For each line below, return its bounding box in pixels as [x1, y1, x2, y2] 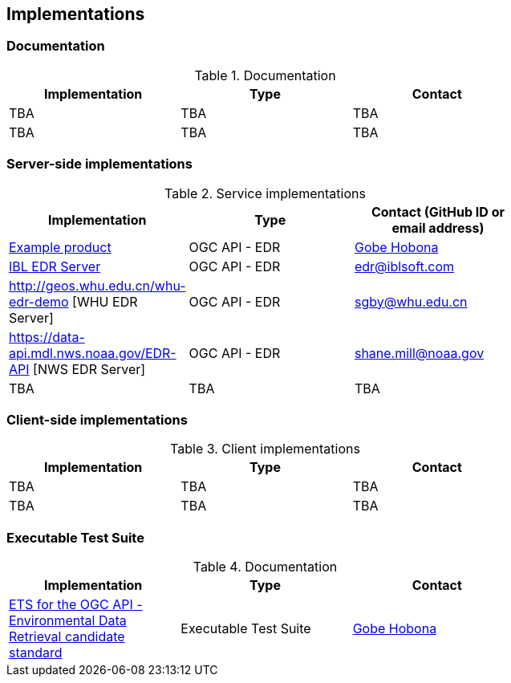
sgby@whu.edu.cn [354, 293, 468, 310]
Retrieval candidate [9, 628, 125, 645]
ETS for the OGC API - [9, 596, 143, 613]
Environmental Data [9, 612, 127, 629]
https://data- [9, 328, 85, 345]
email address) [391, 219, 485, 236]
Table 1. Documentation [194, 67, 336, 83]
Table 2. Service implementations [164, 185, 366, 201]
